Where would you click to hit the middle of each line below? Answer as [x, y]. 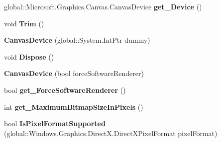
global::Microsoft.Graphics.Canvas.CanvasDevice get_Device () [103, 6]
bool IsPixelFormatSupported [55, 123]
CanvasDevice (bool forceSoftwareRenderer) [74, 73]
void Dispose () [29, 56]
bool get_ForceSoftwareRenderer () [65, 90]
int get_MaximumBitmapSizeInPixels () [74, 106]
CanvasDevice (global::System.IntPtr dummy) [77, 40]
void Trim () [24, 23]
